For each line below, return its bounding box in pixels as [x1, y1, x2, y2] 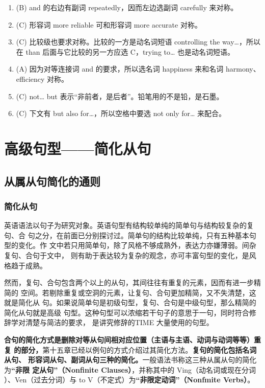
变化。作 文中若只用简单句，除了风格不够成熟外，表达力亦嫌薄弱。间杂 [18, 240, 256, 250]
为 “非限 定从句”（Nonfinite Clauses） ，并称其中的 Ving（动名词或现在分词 [4, 364, 256, 375]
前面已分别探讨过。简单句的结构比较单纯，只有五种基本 [63, 230, 249, 240]
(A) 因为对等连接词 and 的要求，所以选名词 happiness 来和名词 [16, 63, 224, 74]
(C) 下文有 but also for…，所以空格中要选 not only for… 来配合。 [16, 108, 226, 119]
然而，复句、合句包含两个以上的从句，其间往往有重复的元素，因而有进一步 [4, 277, 254, 288]
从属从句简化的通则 [4, 173, 100, 189]
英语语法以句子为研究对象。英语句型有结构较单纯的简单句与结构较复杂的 [4, 220, 247, 231]
